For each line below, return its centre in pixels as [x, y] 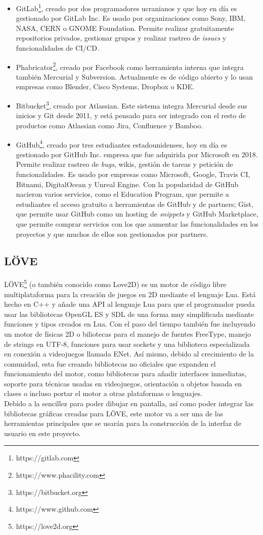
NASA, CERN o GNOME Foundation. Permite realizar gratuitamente [125, 28]
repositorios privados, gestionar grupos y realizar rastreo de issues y [121, 38]
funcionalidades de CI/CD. [57, 48]
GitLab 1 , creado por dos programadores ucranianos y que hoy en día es [126, 7]
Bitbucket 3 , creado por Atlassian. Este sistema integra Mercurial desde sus [131, 105]
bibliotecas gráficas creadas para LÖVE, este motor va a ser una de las [114, 413]
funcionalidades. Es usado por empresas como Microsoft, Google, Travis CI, [133, 174]
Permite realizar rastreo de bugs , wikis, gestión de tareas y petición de [124, 164]
